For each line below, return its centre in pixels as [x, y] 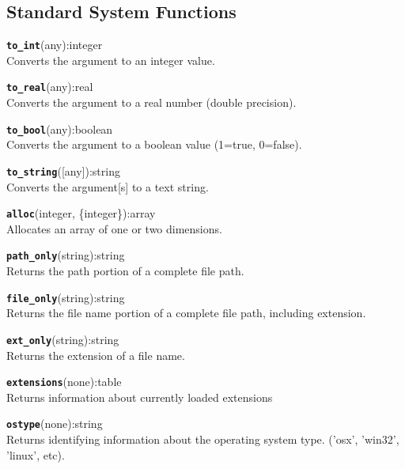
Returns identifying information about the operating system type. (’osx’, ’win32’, [203, 439]
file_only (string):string [66, 297]
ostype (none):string [55, 424]
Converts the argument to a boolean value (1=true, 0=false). [154, 144]
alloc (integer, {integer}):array [81, 213]
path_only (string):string [66, 255]
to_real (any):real [50, 87]
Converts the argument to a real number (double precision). [151, 102]
